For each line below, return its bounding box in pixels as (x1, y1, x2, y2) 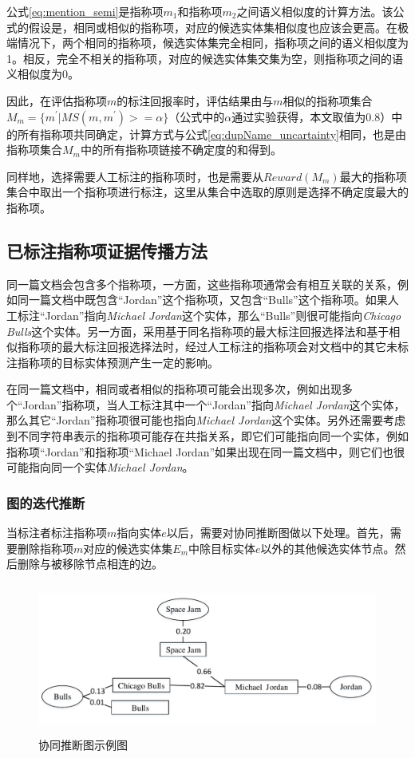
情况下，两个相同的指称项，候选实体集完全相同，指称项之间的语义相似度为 (17, 34, 409, 51)
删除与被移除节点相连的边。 (17, 555, 163, 572)
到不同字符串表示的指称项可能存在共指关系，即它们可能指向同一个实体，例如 (6, 428, 409, 444)
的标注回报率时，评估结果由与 (117, 92, 274, 109)
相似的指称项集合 (283, 92, 373, 109)
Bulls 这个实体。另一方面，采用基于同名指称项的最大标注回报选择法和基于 (6, 322, 389, 339)
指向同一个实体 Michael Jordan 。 (28, 459, 194, 476)
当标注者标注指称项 (6, 524, 107, 541)
